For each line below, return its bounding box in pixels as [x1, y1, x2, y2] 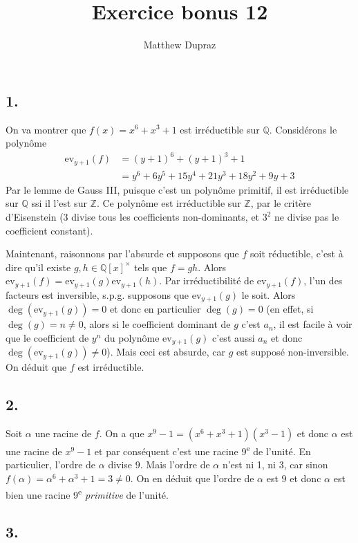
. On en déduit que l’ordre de [130, 470, 254, 485]
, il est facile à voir [273, 317, 352, 331]
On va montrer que [6, 122, 86, 136]
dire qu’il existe [6, 259, 71, 274]
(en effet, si [266, 302, 314, 316]
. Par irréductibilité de [159, 273, 254, 288]
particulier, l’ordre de [6, 457, 96, 472]
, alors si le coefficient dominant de [83, 317, 231, 331]
